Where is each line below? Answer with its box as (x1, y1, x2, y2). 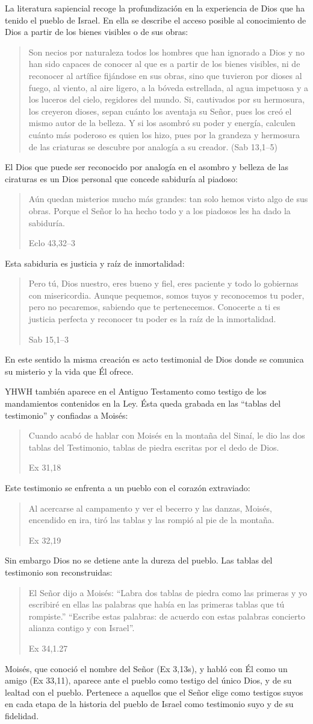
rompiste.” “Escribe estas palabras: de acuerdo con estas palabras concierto (28, 609, 305, 622)
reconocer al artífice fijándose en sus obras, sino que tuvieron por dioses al (28, 69, 302, 81)
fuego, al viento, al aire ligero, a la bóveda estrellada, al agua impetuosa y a (28, 81, 309, 94)
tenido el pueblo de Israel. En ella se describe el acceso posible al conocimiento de (5, 13, 306, 26)
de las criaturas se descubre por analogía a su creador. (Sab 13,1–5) (28, 140, 278, 153)
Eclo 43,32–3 (28, 237, 75, 249)
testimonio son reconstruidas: (5, 565, 113, 578)
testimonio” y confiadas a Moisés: (5, 408, 128, 421)
